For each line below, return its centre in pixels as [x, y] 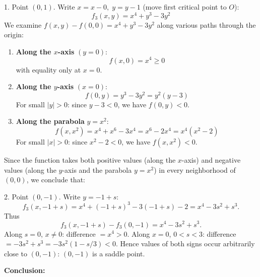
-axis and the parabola [97, 169]
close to [16, 253]
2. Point [16, 196]
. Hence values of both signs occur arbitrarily [185, 244]
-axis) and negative [211, 159]
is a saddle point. [119, 253]
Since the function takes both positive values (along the [90, 159]
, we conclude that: [56, 180]
